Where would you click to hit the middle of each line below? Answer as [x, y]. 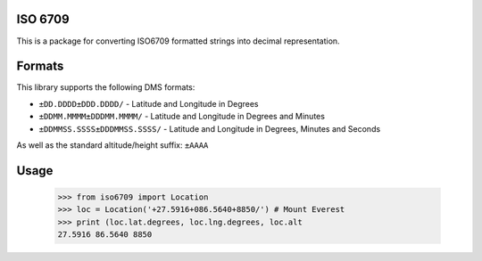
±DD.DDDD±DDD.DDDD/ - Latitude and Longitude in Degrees [149, 103]
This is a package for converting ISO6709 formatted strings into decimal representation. [178, 41]
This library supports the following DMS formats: [106, 87]
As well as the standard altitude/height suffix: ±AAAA [112, 145]
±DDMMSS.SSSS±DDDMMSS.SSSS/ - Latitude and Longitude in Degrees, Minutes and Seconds [210, 128]
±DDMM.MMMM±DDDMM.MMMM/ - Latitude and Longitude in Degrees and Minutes [182, 117]
